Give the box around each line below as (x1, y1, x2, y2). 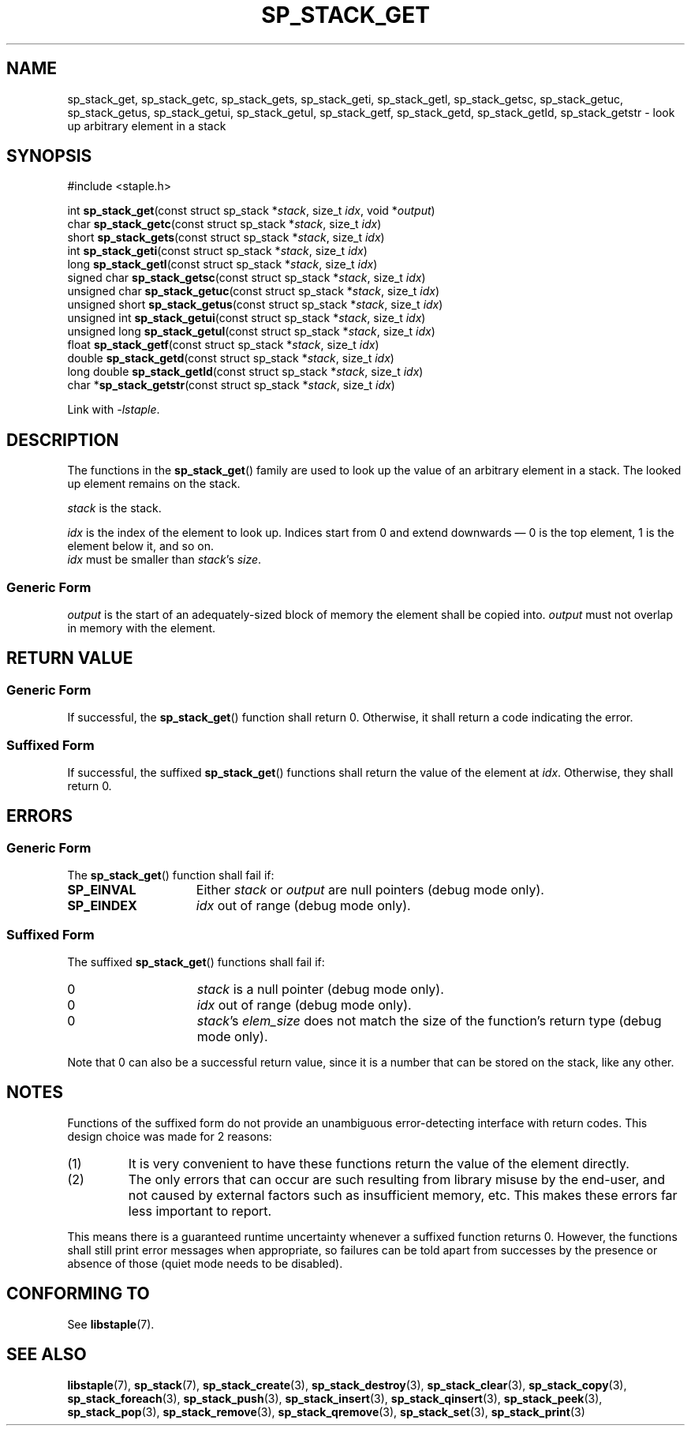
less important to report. (128, 1202, 272, 1219)
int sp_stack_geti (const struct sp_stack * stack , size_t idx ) (67, 244, 368, 258)
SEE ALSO (6, 1344, 87, 1365)
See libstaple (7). (67, 1317, 155, 1331)
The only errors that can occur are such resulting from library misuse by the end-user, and (128, 1171, 666, 1187)
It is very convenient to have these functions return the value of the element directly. (128, 1155, 629, 1171)
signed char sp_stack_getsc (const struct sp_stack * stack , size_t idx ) (67, 271, 426, 285)
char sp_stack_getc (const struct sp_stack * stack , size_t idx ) (67, 217, 382, 231)
